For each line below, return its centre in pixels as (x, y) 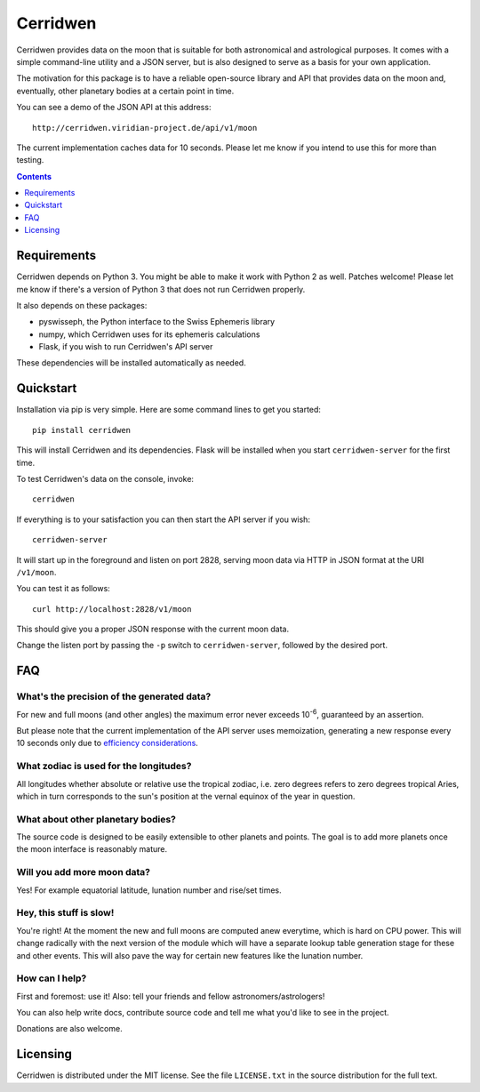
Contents (34, 176)
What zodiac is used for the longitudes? (104, 767)
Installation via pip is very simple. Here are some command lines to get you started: (169, 410)
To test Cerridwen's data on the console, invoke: (105, 478)
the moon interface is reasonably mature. (92, 849)
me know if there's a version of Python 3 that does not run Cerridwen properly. (161, 289)
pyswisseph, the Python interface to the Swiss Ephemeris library (157, 322)
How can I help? (52, 978)
